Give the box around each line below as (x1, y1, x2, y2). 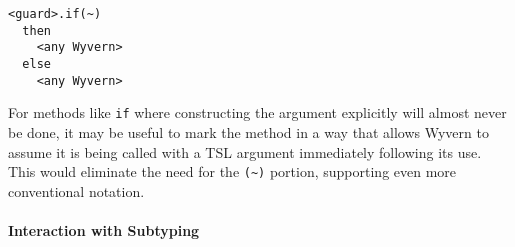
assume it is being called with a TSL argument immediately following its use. (8, 141, 482, 162)
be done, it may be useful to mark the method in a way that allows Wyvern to (8, 121, 489, 142)
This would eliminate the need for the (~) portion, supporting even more (8, 161, 457, 182)
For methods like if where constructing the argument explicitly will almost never (8, 102, 507, 123)
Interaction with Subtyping (8, 219, 200, 240)
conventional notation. (8, 180, 145, 201)
